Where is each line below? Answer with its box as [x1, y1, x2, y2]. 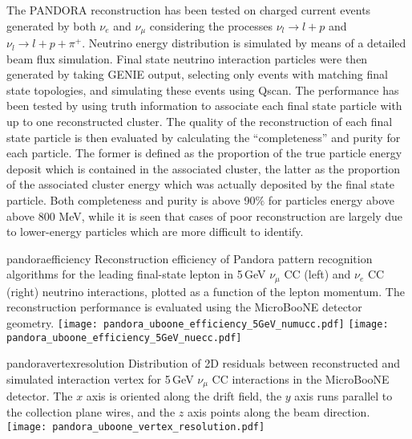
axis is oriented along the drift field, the [86, 388, 282, 404]
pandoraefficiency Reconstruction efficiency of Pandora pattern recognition [6, 250, 373, 266]
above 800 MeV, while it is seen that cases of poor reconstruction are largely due [6, 207, 403, 224]
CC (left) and [284, 266, 351, 283]
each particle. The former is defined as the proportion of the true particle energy [6, 144, 402, 161]
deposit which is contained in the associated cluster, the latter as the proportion [6, 160, 401, 177]
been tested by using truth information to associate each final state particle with [6, 97, 402, 114]
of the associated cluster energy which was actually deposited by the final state [6, 176, 394, 193]
